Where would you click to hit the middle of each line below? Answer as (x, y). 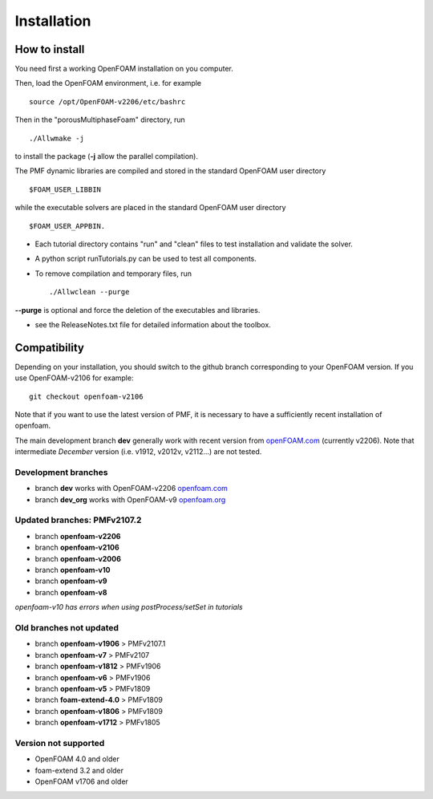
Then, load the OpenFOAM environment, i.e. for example (108, 83)
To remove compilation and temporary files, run (113, 274)
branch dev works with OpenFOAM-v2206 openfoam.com (132, 489)
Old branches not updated (67, 627)
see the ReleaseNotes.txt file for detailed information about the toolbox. (153, 324)
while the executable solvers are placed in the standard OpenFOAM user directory (150, 208)
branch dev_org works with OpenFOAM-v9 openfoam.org (130, 499)
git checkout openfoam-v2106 (86, 396)
